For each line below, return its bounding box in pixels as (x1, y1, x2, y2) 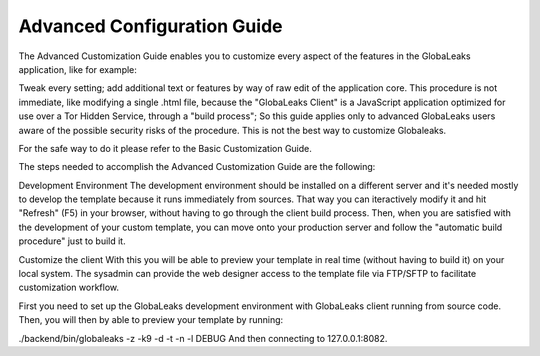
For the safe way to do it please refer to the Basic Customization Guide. (18, 142, 312, 154)
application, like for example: (18, 63, 137, 75)
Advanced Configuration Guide (18, 15, 283, 37)
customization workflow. (18, 281, 120, 294)
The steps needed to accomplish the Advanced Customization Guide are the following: (18, 161, 376, 173)
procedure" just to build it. (18, 235, 126, 247)
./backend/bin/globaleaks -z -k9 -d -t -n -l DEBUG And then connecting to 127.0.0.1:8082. (18, 332, 388, 344)
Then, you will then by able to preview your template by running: (18, 314, 284, 326)
